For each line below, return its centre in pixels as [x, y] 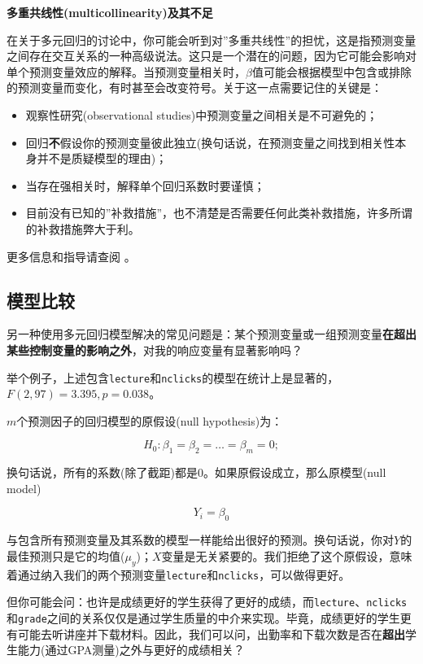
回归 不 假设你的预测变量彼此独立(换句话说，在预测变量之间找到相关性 [210, 142]
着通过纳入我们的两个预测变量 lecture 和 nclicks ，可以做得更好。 [179, 574]
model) [24, 488]
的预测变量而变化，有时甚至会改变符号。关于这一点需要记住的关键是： [194, 87]
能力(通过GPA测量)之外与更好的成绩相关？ [131, 650]
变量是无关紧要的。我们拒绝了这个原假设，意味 [287, 555]
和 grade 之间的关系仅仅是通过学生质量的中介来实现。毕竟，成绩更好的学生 [203, 617]
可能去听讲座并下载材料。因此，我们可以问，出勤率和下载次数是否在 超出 [211, 633]
